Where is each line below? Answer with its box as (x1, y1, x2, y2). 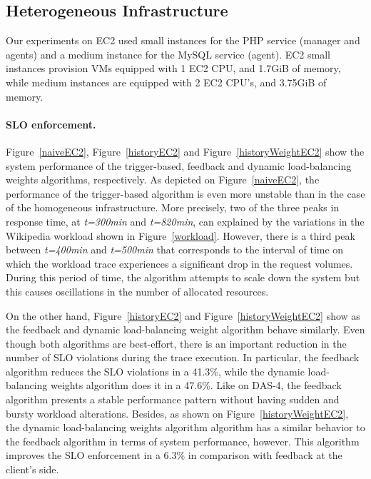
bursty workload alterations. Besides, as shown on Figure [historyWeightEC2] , (6, 405, 349, 420)
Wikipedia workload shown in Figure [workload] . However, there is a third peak (6, 228, 355, 243)
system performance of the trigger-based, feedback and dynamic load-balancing (6, 158, 352, 173)
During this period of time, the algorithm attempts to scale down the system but (6, 270, 360, 285)
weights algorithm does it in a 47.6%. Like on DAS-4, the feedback (51, 378, 342, 393)
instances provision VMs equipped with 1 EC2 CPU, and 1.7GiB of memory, (6, 61, 341, 76)
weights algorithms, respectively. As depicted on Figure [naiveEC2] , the (6, 172, 320, 187)
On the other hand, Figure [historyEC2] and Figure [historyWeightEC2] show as (6, 308, 360, 323)
